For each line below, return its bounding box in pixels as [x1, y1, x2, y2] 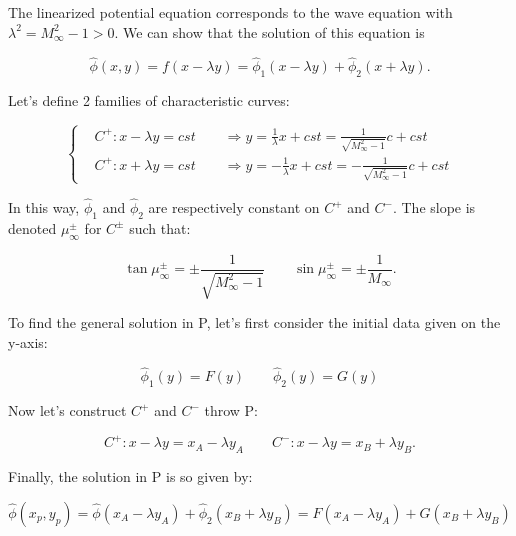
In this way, [8, 197, 80, 218]
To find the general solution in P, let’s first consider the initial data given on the [8, 312, 501, 333]
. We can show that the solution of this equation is [114, 21, 425, 42]
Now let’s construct [8, 400, 127, 421]
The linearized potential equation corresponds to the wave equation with [8, 2, 453, 22]
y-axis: [8, 331, 48, 352]
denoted [8, 217, 57, 238]
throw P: [204, 400, 258, 421]
